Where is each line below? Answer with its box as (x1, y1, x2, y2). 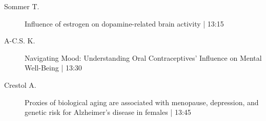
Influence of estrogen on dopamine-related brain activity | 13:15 (25, 18, 224, 29)
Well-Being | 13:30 (25, 62, 82, 73)
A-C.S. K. (4, 35, 35, 46)
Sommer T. (4, 1, 39, 11)
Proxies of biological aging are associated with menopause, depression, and (25, 96, 259, 107)
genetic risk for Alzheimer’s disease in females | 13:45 (25, 107, 191, 117)
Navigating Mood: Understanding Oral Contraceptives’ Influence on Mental (25, 52, 262, 63)
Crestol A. (4, 79, 36, 90)
